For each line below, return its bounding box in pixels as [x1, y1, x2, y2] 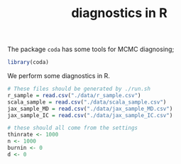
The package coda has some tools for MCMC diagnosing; [7, 45, 175, 54]
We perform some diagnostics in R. [7, 72, 110, 80]
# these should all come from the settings [7, 124, 138, 132]
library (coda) [7, 59, 50, 66]
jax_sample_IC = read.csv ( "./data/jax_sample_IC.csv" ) [7, 111, 173, 119]
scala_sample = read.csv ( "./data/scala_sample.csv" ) [7, 98, 167, 106]
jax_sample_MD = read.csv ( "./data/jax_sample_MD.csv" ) [7, 105, 173, 112]
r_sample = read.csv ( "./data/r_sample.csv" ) [7, 92, 141, 99]
